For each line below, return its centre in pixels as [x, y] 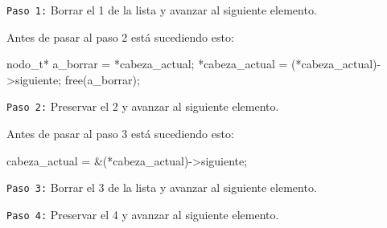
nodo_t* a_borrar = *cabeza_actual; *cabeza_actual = [147, 64]
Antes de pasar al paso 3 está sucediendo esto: [120, 134]
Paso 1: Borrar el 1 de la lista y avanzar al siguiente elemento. [162, 10]
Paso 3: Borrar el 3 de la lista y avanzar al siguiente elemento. [162, 187]
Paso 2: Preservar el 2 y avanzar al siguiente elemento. [143, 106]
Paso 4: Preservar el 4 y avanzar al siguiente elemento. [143, 214]
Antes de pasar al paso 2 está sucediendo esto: [120, 37]
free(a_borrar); [102, 79]
